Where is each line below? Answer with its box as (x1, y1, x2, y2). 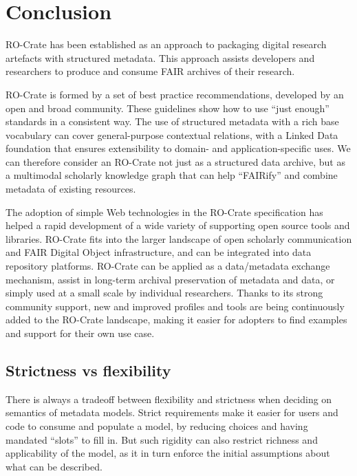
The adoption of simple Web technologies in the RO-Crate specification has (6, 204, 323, 219)
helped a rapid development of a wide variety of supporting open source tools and (6, 218, 350, 232)
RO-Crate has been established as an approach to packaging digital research (6, 37, 327, 52)
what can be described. (6, 459, 102, 473)
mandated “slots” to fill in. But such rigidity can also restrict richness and (6, 432, 318, 446)
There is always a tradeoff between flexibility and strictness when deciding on (6, 391, 332, 406)
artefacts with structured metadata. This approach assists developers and (6, 50, 315, 65)
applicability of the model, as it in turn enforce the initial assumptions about (6, 446, 330, 460)
